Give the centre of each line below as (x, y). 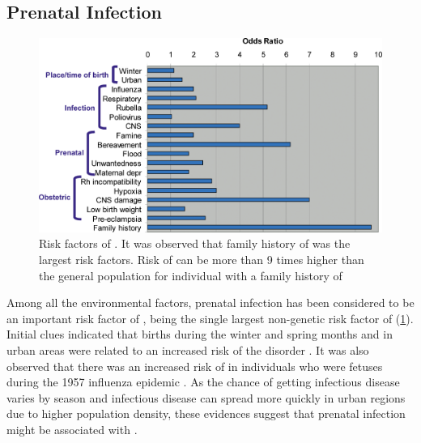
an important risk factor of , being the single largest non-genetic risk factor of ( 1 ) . (210, 318)
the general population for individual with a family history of (191, 275)
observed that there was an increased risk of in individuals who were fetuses (195, 366)
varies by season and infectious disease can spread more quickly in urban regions (206, 397)
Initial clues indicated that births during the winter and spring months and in (200, 334)
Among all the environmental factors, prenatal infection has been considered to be (210, 302)
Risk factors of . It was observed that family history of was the (195, 243)
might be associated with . (72, 429)
